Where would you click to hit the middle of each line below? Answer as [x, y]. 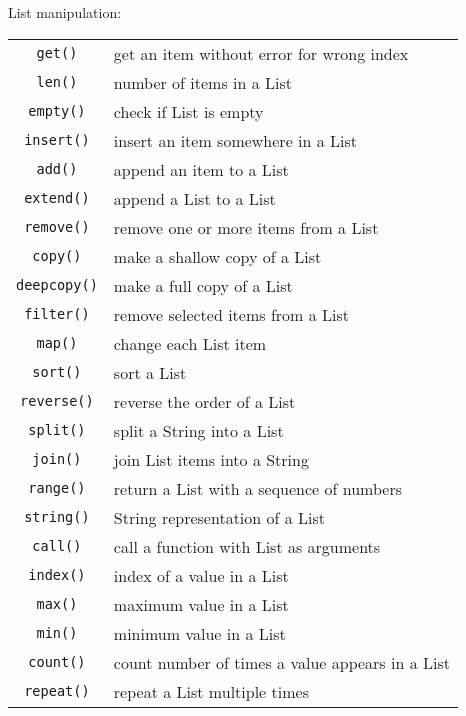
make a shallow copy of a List [217, 256]
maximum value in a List [201, 604]
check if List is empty [188, 111]
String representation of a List [219, 517]
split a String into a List [198, 430]
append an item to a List [201, 169]
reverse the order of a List [204, 401]
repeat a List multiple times [211, 691]
